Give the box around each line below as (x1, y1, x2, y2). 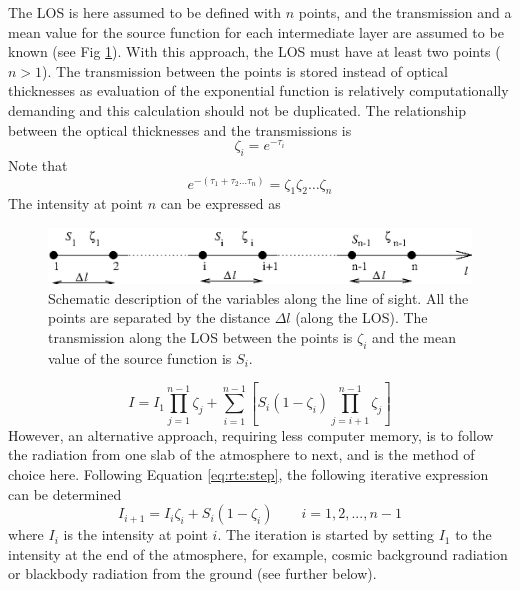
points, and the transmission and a (298, 2, 512, 22)
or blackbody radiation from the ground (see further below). (8, 563, 377, 584)
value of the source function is (48, 347, 232, 368)
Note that (8, 155, 68, 176)
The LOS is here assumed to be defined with (8, 2, 282, 22)
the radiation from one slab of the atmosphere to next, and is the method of (8, 444, 475, 465)
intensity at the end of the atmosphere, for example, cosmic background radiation (8, 543, 508, 564)
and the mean (371, 326, 456, 347)
